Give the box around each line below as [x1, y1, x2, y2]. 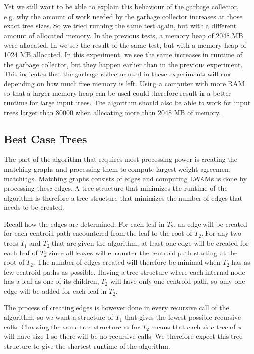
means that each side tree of [151, 321, 236, 331]
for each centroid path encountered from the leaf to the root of [4, 228, 192, 238]
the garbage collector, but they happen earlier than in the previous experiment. [4, 59, 243, 69]
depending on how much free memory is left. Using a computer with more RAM [4, 78, 245, 88]
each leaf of [4, 247, 38, 257]
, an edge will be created [174, 218, 247, 228]
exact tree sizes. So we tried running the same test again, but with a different [4, 21, 237, 31]
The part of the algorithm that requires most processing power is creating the [4, 154, 237, 164]
